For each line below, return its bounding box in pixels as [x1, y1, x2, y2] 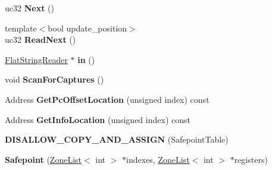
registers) [234, 153, 268, 165]
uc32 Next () [5, 2, 54, 14]
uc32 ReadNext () [5, 33, 76, 46]
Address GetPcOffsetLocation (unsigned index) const [5, 93, 210, 105]
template [5, 21, 37, 34]
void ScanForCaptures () [5, 73, 104, 86]
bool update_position [48, 21, 127, 34]
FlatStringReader [5, 53, 68, 65]
